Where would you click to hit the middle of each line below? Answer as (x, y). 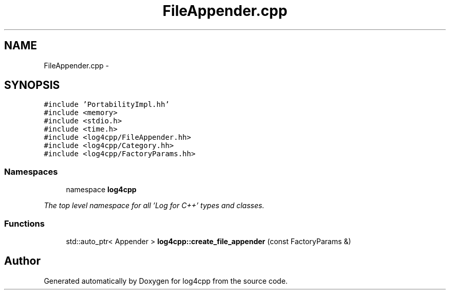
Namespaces (31, 171)
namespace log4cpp (101, 190)
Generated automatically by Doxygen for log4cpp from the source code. (166, 281)
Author (22, 261)
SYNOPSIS (32, 85)
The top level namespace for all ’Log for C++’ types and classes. (154, 206)
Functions (24, 223)
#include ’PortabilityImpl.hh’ (107, 105)
